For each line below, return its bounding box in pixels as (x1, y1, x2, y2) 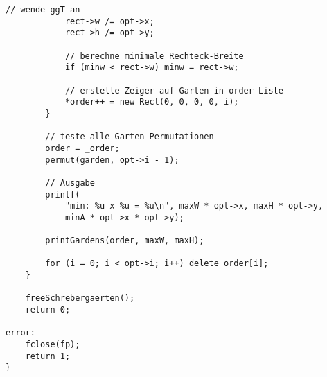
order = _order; (45, 143, 120, 153)
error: (6, 328, 35, 338)
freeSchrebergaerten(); (25, 293, 135, 304)
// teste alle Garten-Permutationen (45, 132, 214, 142)
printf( (45, 189, 80, 200)
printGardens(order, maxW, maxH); (45, 236, 204, 246)
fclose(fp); (25, 340, 80, 350)
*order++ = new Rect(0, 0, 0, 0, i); (64, 97, 239, 107)
